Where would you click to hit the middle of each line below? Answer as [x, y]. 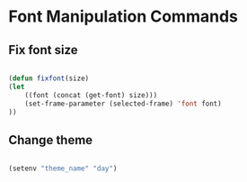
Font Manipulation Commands [123, 17]
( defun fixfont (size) [49, 78]
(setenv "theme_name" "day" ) [63, 168]
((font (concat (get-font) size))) [91, 95]
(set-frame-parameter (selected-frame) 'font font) [123, 104]
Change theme [51, 140]
